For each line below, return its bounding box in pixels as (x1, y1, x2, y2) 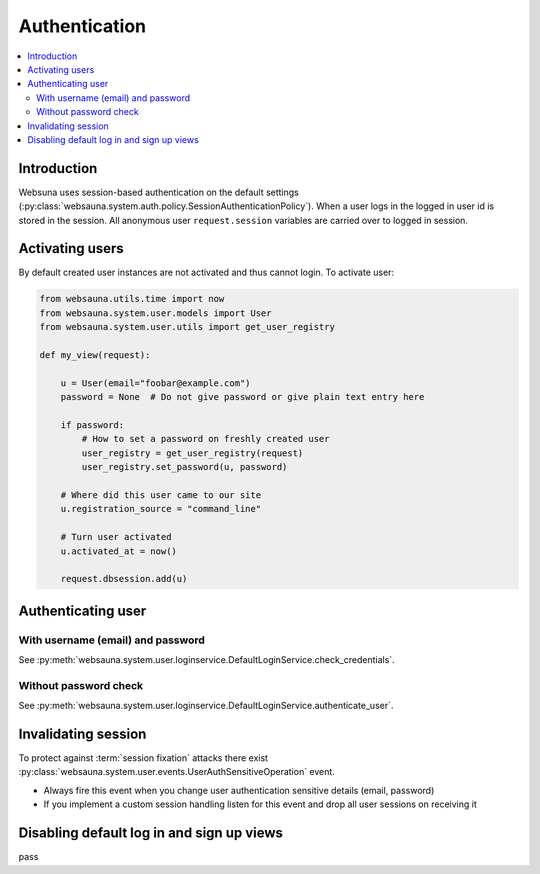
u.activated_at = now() (60, 545, 177, 557)
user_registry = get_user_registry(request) (81, 447, 304, 459)
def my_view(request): (39, 350, 151, 361)
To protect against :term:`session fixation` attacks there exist (18, 752, 269, 764)
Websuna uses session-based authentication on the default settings (18, 186, 300, 198)
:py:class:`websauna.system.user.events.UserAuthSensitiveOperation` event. (18, 766, 335, 778)
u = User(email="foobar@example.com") (60, 377, 251, 389)
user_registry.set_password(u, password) (81, 461, 288, 473)
